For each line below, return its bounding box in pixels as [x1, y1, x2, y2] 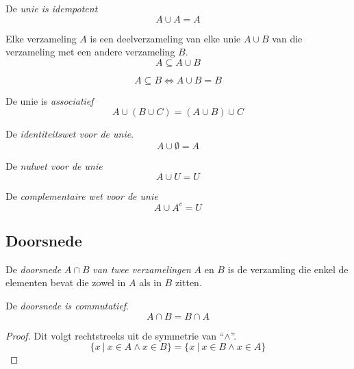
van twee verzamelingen [92, 262, 191, 276]
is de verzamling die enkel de [227, 262, 349, 276]
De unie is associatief [5, 93, 94, 107]
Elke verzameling [5, 31, 77, 45]
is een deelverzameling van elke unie [90, 31, 241, 45]
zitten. [175, 275, 202, 290]
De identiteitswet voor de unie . [5, 127, 134, 141]
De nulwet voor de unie [5, 158, 103, 173]
